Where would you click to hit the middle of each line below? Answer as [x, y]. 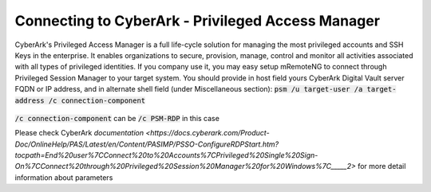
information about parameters [64, 177]
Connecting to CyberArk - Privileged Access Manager [198, 21]
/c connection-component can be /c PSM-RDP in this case [117, 118]
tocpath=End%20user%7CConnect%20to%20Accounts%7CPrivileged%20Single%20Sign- [166, 155]
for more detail [382, 167]
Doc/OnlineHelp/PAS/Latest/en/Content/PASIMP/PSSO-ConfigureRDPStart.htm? [147, 144]
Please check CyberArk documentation [79, 133]
